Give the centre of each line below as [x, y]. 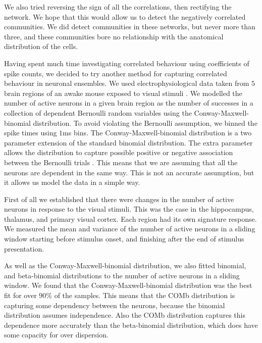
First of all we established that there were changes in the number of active [119, 199]
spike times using [31, 133]
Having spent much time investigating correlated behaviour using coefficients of [127, 63]
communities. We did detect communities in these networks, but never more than [130, 27]
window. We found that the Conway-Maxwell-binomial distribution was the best [128, 285]
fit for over [20, 295]
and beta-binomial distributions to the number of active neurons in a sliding [122, 275]
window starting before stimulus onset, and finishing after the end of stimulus [124, 239]
